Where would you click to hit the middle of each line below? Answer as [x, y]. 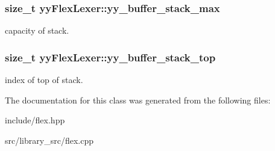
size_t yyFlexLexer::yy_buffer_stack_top [110, 57]
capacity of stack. [37, 30]
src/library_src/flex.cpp [49, 140]
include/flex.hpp [35, 120]
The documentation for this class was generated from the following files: [138, 100]
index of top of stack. [44, 80]
